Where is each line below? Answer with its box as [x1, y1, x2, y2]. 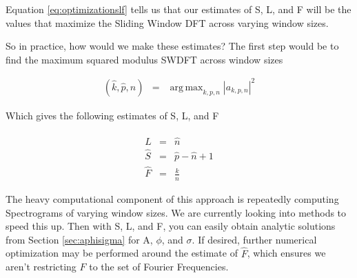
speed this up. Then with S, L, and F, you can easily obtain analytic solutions [6, 219, 336, 233]
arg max [170, 82, 203, 92]
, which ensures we [247, 246, 326, 260]
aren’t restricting [6, 259, 76, 274]
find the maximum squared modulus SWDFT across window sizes [6, 52, 283, 66]
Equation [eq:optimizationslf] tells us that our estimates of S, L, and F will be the [6, 2, 351, 16]
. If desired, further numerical [192, 232, 317, 246]
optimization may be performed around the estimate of [6, 246, 238, 260]
